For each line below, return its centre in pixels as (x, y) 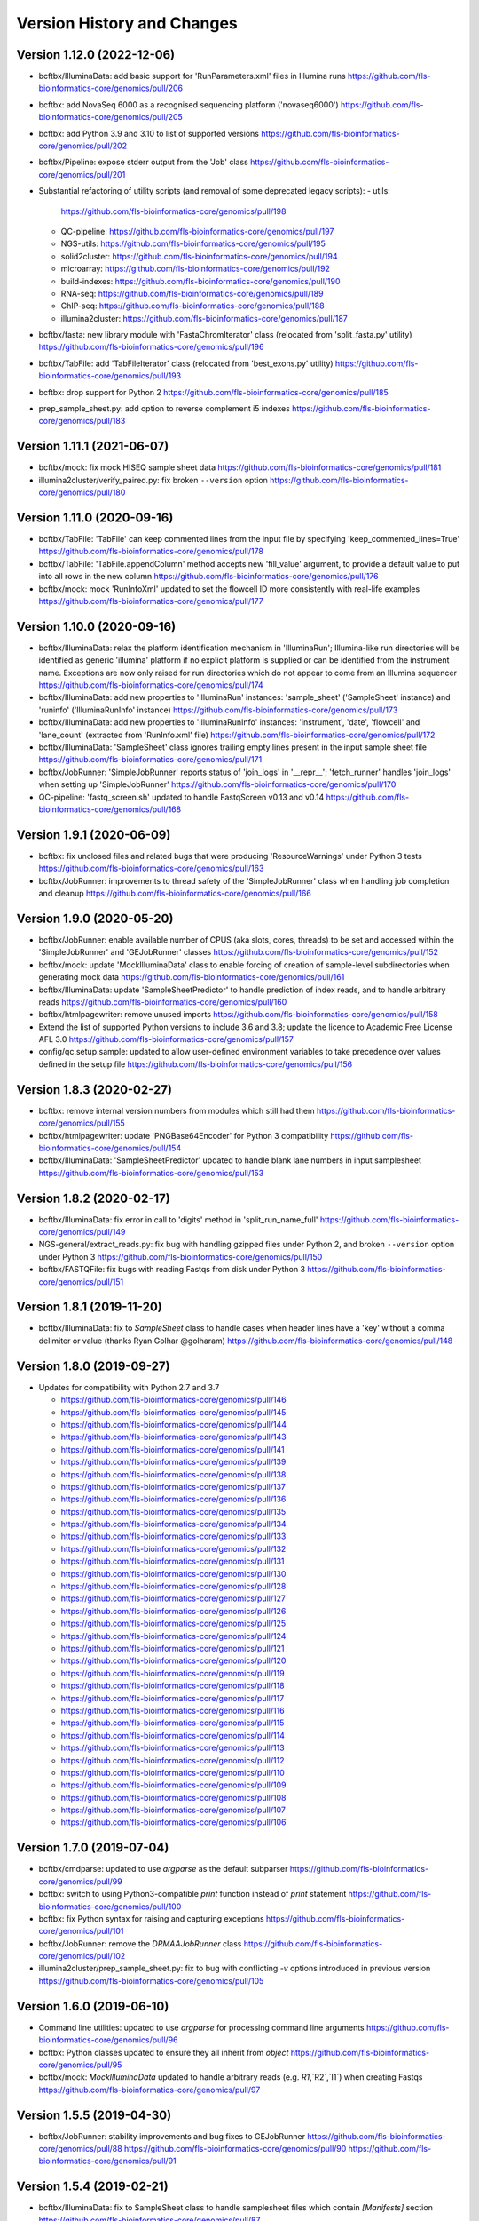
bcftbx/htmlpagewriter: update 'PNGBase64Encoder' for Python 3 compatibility (184, 1135)
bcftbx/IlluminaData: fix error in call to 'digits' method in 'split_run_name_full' (178, 1219)
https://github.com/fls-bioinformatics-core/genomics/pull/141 (173, 1449)
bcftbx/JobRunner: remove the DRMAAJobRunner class (140, 1943)
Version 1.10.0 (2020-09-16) (96, 626)
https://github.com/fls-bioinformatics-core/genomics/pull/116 (173, 1710)
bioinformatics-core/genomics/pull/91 (107, 2161)
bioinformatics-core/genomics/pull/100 (110, 1907)
